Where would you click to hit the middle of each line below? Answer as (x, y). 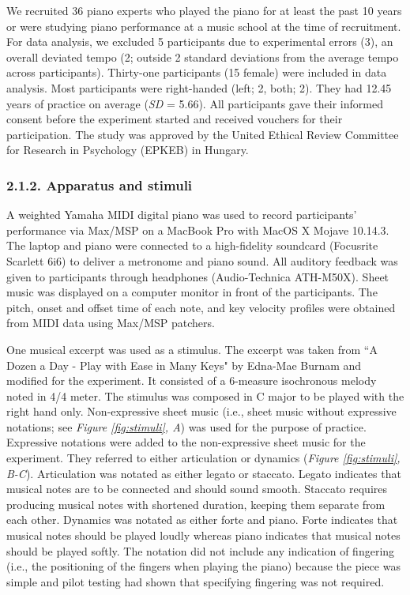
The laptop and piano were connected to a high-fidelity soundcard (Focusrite (192, 245)
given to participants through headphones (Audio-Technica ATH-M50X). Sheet (198, 276)
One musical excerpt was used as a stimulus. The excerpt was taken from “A (192, 349)
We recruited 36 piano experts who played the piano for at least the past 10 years (204, 10)
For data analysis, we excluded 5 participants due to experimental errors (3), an (200, 41)
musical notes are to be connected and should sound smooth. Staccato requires (197, 489)
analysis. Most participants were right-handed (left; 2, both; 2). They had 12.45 (199, 87)
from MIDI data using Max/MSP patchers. (111, 323)
